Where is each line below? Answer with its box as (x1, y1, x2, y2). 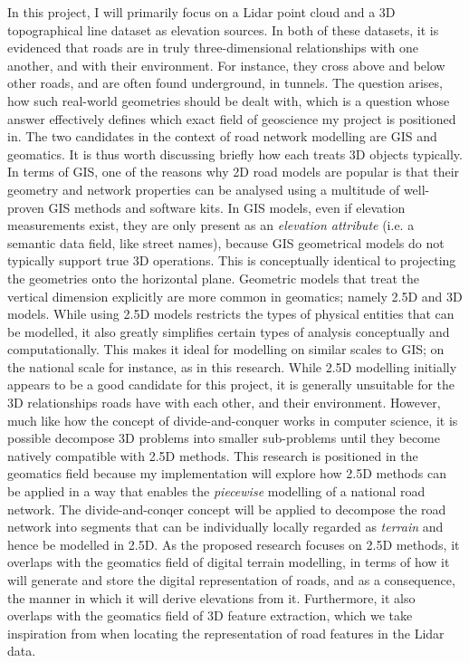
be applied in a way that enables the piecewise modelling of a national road (7, 482, 426, 501)
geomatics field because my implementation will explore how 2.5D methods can (7, 464, 446, 483)
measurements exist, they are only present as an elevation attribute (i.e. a (7, 216, 415, 235)
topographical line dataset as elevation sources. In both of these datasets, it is (7, 20, 439, 39)
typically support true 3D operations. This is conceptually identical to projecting (7, 251, 456, 270)
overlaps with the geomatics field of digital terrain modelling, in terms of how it (7, 552, 450, 572)
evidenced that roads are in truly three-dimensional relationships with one (7, 38, 418, 57)
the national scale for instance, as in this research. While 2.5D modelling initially (7, 357, 457, 376)
